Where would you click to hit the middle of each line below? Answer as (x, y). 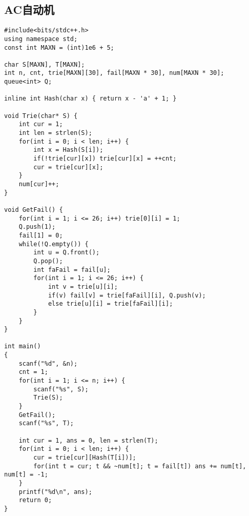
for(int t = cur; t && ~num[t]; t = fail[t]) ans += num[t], (140, 466)
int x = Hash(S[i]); (68, 150)
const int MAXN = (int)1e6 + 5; (59, 47)
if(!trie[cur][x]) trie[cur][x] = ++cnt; (105, 159)
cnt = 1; (33, 372)
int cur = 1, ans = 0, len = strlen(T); (88, 440)
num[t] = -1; (26, 475)
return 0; (35, 500)
